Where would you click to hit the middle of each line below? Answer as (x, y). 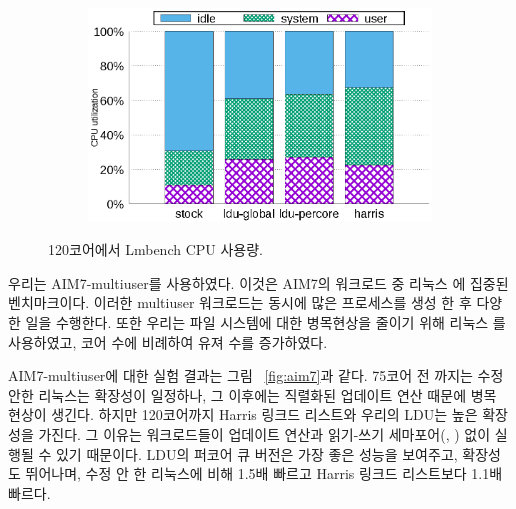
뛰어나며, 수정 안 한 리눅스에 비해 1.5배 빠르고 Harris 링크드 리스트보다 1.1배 (264, 473)
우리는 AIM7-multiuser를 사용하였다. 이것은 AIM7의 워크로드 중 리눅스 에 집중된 (258, 282)
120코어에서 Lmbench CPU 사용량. (155, 249)
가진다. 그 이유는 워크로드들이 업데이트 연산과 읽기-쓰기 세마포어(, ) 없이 (264, 433)
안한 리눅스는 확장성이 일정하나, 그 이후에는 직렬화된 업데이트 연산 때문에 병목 (252, 394)
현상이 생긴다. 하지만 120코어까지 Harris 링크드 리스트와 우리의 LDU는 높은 (243, 414)
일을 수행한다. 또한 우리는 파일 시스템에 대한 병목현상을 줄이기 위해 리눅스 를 (265, 321)
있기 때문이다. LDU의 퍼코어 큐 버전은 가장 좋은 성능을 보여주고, (256, 453)
